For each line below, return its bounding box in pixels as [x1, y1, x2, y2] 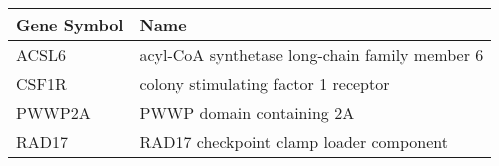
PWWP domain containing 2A [139, 101, 355, 124]
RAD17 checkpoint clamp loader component [139, 130, 448, 153]
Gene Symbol [16, 13, 124, 36]
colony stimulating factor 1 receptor [139, 72, 390, 95]
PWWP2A [16, 101, 91, 124]
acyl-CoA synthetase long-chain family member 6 [139, 43, 484, 66]
